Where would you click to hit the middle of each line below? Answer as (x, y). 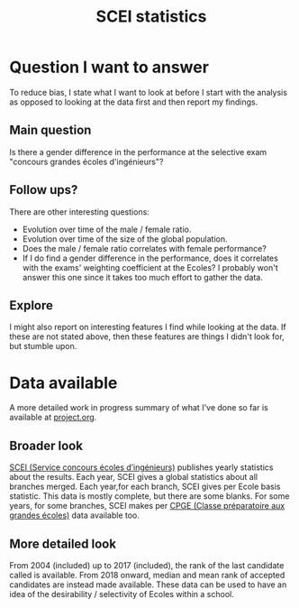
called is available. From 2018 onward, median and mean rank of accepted (147, 575)
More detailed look (63, 544)
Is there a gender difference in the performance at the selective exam (138, 152)
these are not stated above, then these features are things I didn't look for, (147, 336)
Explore (32, 305)
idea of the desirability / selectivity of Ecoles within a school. (122, 594)
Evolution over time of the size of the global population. (125, 239)
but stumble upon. (43, 346)
